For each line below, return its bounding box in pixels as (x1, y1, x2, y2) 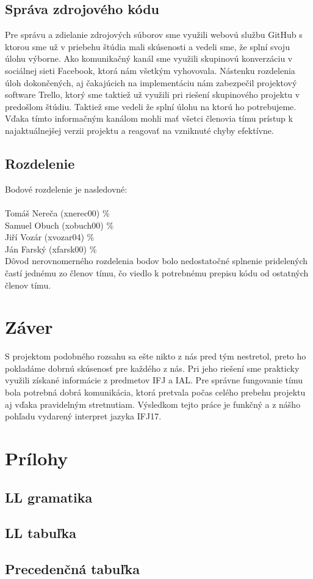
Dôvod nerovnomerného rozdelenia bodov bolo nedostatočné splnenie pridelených (5, 254, 308, 267)
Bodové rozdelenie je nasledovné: (5, 182, 128, 195)
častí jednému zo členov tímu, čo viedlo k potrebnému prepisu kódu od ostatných (5, 266, 309, 279)
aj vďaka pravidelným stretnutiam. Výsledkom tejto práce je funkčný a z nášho (5, 397, 301, 410)
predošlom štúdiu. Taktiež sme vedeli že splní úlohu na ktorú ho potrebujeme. (5, 100, 297, 112)
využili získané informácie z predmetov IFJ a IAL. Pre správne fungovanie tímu (5, 374, 303, 386)
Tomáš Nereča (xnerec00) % (5, 206, 110, 219)
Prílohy (5, 445, 68, 470)
